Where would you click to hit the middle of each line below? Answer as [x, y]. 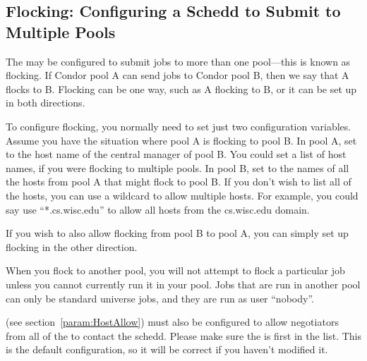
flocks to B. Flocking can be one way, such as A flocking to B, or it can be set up [181, 88]
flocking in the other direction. [72, 246]
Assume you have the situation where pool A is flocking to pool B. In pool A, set [181, 140]
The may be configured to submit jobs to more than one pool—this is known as [178, 61]
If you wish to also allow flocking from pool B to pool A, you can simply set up [177, 233]
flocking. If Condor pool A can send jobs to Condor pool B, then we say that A [178, 75]
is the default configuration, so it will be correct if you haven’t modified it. [167, 349]
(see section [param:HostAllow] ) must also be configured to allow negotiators [172, 322]
